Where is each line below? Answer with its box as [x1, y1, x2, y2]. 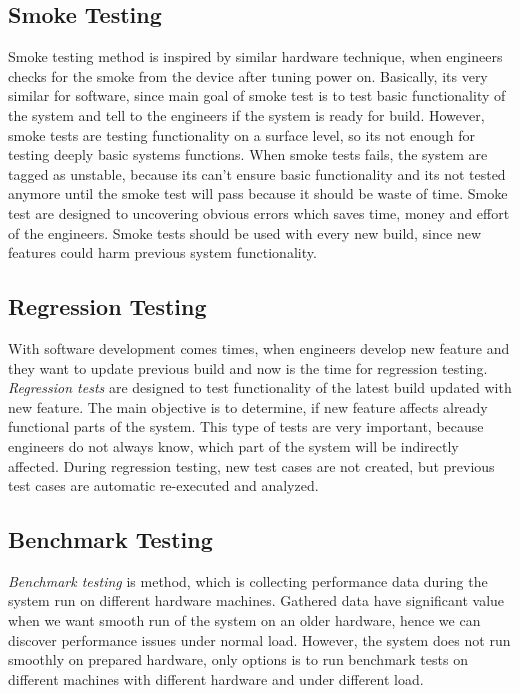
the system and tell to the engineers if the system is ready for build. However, [8, 104, 485, 125]
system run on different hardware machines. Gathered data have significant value [8, 590, 505, 611]
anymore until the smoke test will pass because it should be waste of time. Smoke [8, 183, 508, 204]
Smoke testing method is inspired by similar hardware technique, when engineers [8, 46, 503, 67]
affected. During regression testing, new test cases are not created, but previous [8, 455, 495, 476]
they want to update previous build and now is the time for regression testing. [8, 357, 488, 378]
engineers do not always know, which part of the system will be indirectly [8, 435, 459, 456]
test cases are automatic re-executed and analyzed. [8, 475, 319, 496]
